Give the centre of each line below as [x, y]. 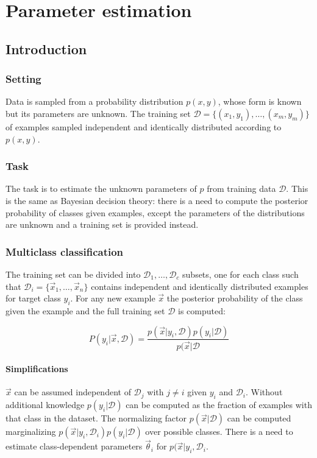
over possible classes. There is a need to [219, 432]
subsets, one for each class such [240, 274]
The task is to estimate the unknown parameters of [101, 188]
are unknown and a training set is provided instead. [102, 224]
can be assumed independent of [73, 392]
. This [297, 188]
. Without [264, 392]
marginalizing [31, 432]
